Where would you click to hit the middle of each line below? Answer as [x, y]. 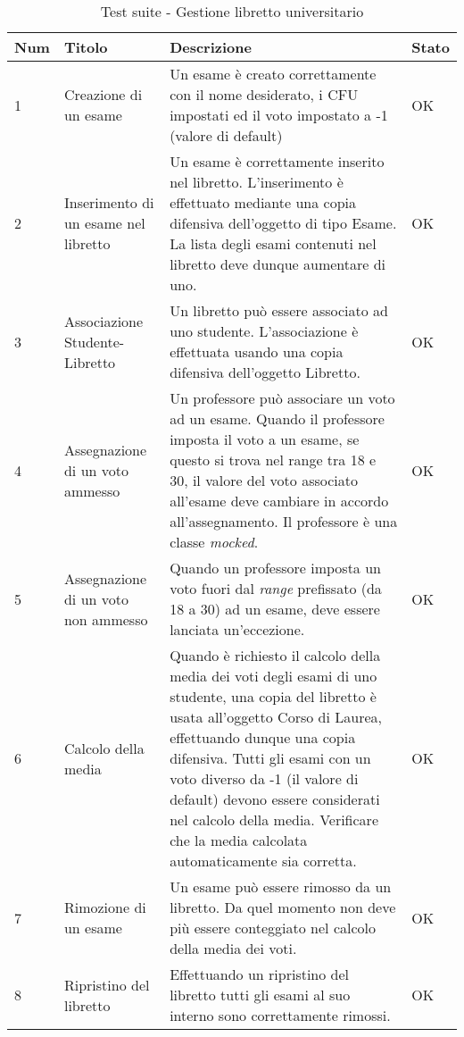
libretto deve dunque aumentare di [278, 264]
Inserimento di [109, 202]
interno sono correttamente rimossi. [280, 1015]
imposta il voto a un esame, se [265, 439]
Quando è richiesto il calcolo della [275, 655]
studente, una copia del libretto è [273, 696]
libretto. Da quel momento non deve [283, 907]
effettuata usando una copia [257, 351]
